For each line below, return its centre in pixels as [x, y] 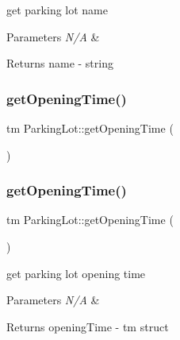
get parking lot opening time [76, 273]
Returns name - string [60, 63]
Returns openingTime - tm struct [88, 326]
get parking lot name [57, 10]
